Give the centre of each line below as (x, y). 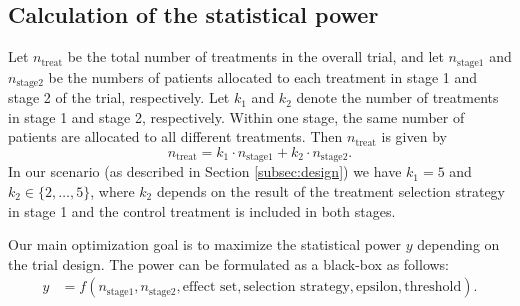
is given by (414, 136)
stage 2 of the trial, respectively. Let (119, 97)
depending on (458, 244)
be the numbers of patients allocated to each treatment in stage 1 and (263, 76)
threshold (433, 287)
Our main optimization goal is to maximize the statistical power (205, 244)
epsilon (377, 287)
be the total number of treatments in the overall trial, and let (255, 56)
